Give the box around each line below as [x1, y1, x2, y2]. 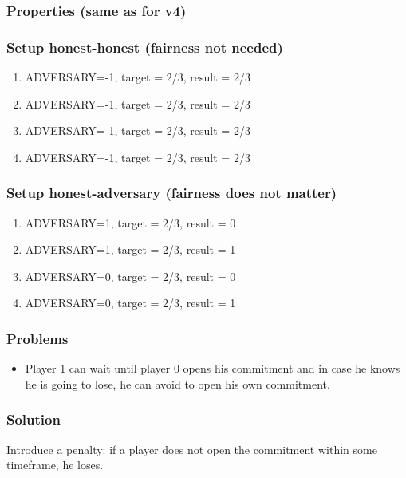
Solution [6, 409, 61, 429]
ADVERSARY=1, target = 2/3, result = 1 [25, 241, 236, 258]
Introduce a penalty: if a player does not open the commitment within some [6, 440, 377, 457]
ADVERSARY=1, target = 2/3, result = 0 [25, 214, 236, 231]
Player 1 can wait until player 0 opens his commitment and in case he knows [25, 360, 400, 377]
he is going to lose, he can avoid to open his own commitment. [25, 375, 330, 392]
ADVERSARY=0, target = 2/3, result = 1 [25, 294, 236, 311]
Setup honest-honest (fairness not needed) [6, 37, 283, 57]
